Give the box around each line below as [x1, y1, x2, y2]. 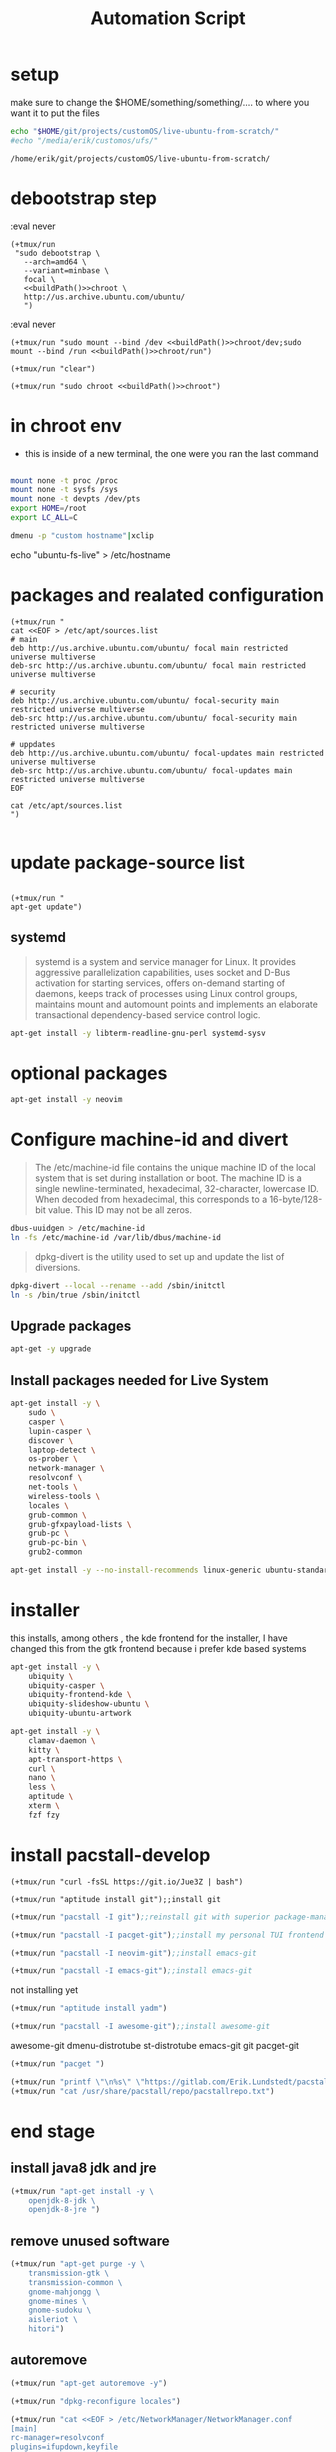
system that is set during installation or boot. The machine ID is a [34, 1172, 302, 1184]
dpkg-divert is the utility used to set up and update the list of [34, 1250, 285, 1262]
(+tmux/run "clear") [10, 363, 97, 374]
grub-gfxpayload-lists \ [28, 1519, 132, 1529]
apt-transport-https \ [28, 1754, 123, 1764]
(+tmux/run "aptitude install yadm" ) [10, 2003, 168, 2014]
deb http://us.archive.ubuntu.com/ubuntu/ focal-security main [10, 695, 280, 706]
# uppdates [10, 739, 56, 749]
